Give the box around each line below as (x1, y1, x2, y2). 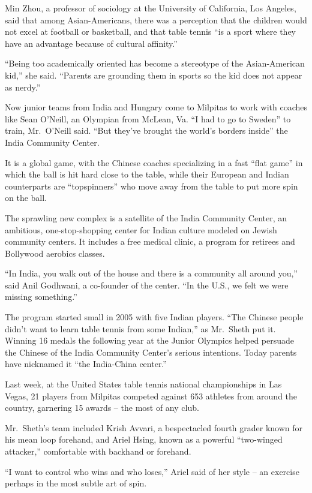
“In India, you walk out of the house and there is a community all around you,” (5, 267, 298, 279)
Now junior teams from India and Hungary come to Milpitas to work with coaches (5, 101, 307, 113)
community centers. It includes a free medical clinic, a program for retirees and (5, 235, 295, 248)
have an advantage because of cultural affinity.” (5, 37, 178, 49)
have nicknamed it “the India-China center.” (5, 357, 167, 370)
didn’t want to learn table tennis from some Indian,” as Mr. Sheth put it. (5, 322, 276, 335)
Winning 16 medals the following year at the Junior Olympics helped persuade (5, 334, 295, 347)
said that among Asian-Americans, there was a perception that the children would (5, 13, 307, 26)
